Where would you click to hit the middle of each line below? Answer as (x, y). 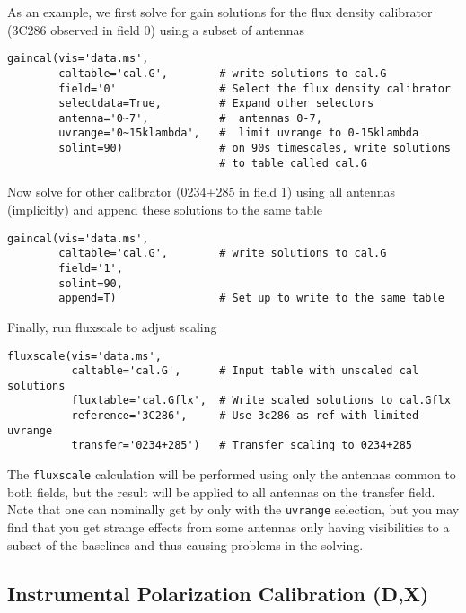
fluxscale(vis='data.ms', (84, 356)
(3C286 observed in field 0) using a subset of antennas (156, 29)
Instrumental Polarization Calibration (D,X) (218, 593)
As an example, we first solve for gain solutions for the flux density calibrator (220, 12)
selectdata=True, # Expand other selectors (216, 104)
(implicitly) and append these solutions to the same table (165, 210)
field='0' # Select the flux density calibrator (255, 88)
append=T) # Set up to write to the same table (251, 298)
